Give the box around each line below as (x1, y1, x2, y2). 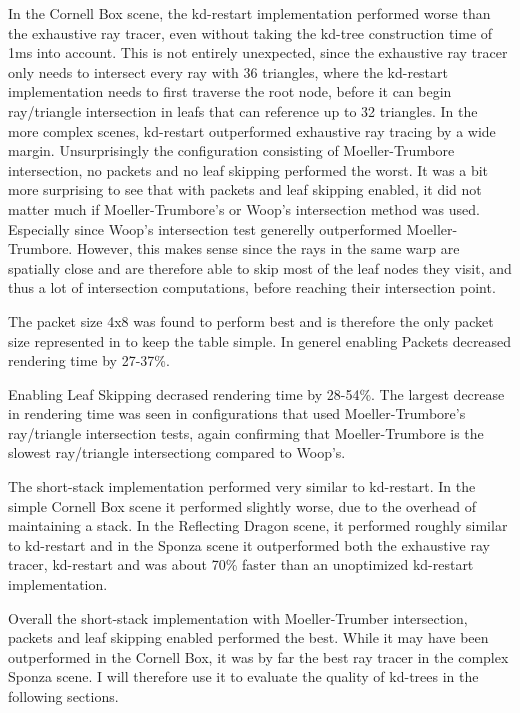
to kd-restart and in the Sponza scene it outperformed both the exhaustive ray (8, 534, 490, 555)
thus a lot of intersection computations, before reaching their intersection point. (8, 277, 496, 298)
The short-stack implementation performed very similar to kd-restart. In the (8, 476, 476, 497)
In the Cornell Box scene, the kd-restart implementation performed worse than (8, 3, 491, 23)
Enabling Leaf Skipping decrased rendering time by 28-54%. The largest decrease (8, 383, 505, 404)
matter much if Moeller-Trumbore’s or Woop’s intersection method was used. (8, 198, 480, 219)
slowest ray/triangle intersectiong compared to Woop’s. (8, 442, 346, 463)
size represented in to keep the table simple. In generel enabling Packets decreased (8, 330, 512, 351)
